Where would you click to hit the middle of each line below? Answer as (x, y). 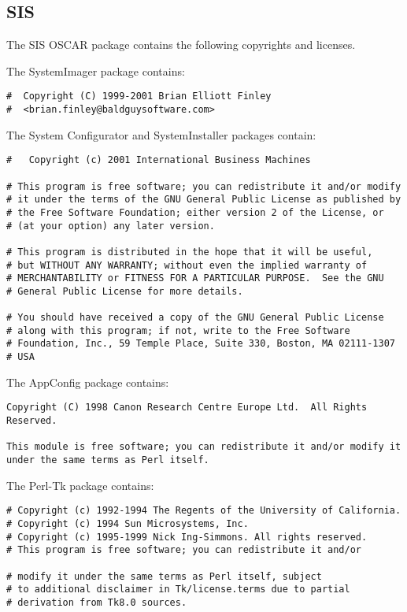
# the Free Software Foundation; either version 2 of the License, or (195, 212)
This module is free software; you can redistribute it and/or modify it (204, 447)
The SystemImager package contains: (96, 70)
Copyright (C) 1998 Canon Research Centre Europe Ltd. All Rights (187, 408)
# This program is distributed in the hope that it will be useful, (190, 252)
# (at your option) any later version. (111, 226)
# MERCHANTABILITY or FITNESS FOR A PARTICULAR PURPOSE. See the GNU (195, 278)
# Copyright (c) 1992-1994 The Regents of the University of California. (204, 511)
